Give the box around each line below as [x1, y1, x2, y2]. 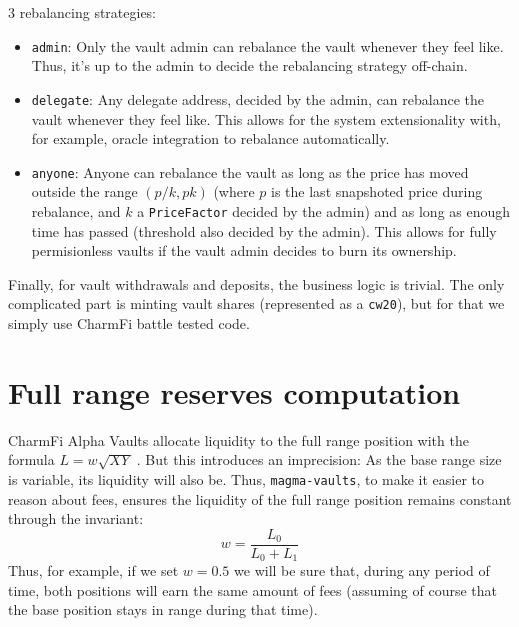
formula [8, 449, 55, 470]
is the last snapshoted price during [271, 181, 483, 202]
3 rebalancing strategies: [8, 2, 157, 22]
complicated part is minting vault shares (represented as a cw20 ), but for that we [8, 293, 505, 314]
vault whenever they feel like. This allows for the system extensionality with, [31, 108, 501, 129]
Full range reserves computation [8, 371, 461, 412]
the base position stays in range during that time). [8, 599, 318, 620]
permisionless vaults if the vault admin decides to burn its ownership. [31, 240, 457, 261]
